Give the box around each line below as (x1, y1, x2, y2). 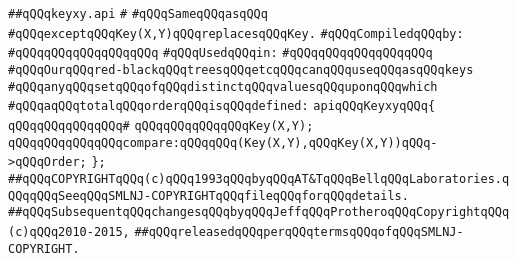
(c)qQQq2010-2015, (8, 224, 130, 239)
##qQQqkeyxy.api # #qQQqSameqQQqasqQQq (8, 7, 268, 21)
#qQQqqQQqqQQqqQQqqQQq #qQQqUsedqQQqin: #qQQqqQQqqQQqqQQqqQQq (8, 46, 433, 61)
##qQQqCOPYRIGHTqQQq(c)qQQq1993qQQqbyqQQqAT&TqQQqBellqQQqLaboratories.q (8, 171, 510, 186)
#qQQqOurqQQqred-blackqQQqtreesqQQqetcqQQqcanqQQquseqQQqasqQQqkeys (8, 62, 474, 77)
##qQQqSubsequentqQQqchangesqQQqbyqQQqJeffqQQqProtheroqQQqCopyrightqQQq (8, 205, 510, 220)
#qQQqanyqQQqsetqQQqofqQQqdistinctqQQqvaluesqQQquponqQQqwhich (8, 79, 438, 94)
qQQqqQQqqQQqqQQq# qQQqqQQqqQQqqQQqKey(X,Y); (8, 118, 314, 133)
